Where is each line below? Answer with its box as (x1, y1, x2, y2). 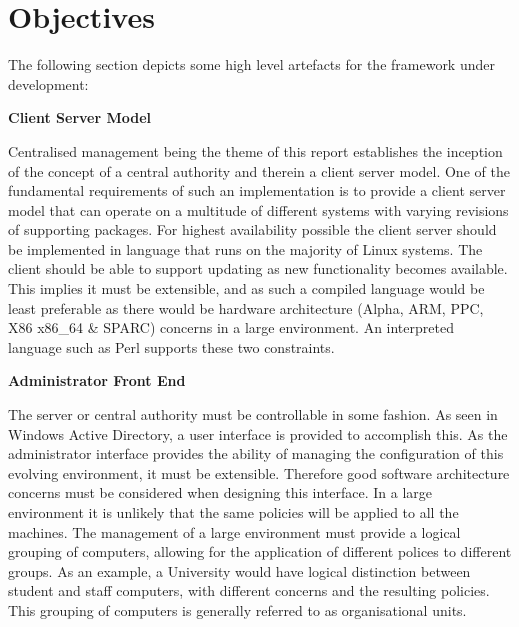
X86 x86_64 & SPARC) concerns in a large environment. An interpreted (8, 317, 454, 338)
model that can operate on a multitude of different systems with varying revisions (8, 199, 509, 220)
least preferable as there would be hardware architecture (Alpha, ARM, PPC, (8, 297, 484, 318)
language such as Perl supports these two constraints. (8, 336, 335, 357)
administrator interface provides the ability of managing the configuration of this (8, 443, 504, 464)
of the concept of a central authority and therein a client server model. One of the (8, 160, 510, 181)
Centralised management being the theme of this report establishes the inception (8, 140, 503, 161)
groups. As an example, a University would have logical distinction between (8, 560, 471, 581)
